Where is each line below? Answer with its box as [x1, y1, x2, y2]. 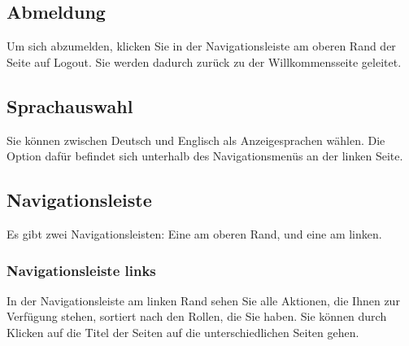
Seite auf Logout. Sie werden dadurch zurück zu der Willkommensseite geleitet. [7, 53, 402, 70]
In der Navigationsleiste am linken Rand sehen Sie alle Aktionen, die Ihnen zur [7, 291, 400, 309]
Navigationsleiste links [7, 260, 156, 280]
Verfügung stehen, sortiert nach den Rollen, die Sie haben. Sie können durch [7, 308, 387, 325]
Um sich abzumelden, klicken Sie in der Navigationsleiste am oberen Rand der [7, 37, 396, 55]
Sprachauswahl [7, 93, 133, 118]
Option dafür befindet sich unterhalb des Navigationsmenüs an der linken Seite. [7, 147, 403, 164]
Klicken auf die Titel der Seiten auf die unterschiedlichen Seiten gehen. [7, 323, 359, 340]
